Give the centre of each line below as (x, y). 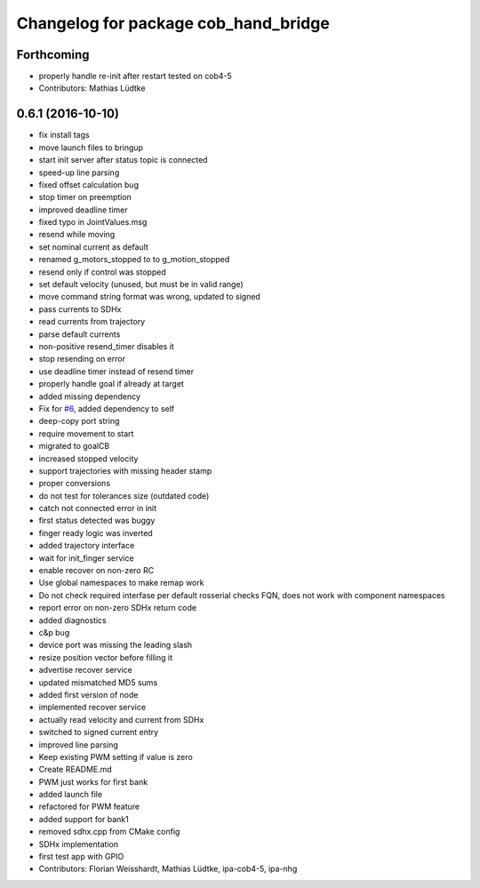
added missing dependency (90, 396)
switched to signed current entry (99, 732)
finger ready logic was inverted (96, 532)
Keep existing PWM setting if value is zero (116, 756)
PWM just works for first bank (93, 781)
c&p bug (54, 632)
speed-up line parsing (79, 172)
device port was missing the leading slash (116, 645)
